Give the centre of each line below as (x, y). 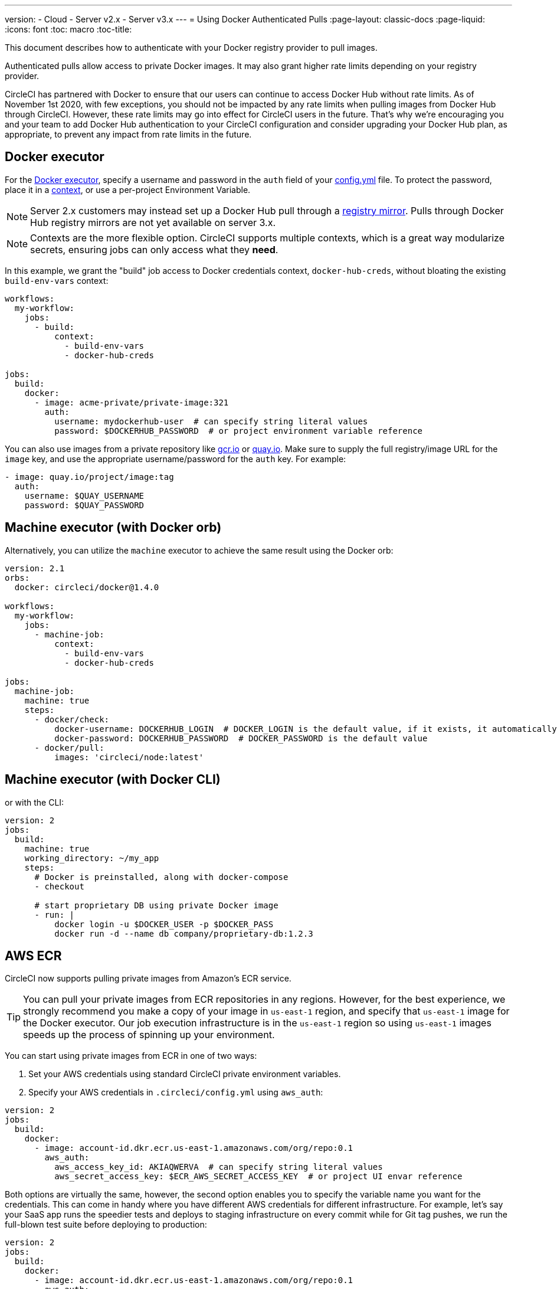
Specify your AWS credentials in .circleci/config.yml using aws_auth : (176, 1092)
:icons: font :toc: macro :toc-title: (68, 29)
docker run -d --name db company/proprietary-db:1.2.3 (184, 933)
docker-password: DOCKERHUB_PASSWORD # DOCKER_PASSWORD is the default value (241, 738)
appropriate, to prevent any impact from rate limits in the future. (128, 134)
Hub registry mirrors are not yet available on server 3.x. (153, 222)
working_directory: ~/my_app (92, 858)
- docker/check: (72, 719)
